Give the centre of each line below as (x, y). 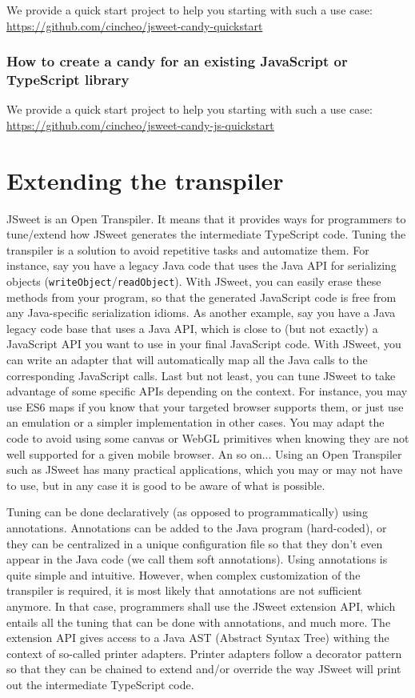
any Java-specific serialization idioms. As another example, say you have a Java (201, 313)
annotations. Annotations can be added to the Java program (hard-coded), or (197, 527)
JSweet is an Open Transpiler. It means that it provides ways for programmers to (206, 218)
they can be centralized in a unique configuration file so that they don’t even (195, 543)
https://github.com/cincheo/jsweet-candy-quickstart (135, 25)
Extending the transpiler (145, 180)
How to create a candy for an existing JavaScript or (177, 61)
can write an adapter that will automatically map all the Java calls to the (187, 360)
